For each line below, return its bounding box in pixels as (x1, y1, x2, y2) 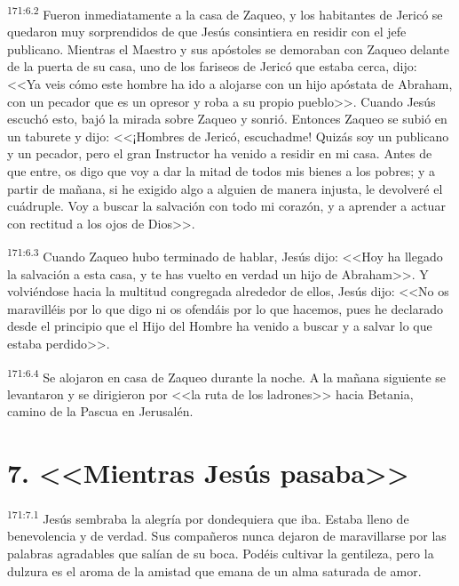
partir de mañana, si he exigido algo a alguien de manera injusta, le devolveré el (7, 179, 443, 197)
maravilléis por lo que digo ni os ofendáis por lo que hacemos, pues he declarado (7, 299, 443, 317)
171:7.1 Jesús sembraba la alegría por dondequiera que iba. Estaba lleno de (7, 507, 409, 527)
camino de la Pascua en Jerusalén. (7, 402, 194, 421)
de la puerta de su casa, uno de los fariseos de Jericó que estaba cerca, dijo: (7, 57, 417, 76)
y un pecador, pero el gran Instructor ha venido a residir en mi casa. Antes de (7, 144, 432, 163)
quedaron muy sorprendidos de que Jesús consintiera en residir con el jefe (7, 22, 407, 41)
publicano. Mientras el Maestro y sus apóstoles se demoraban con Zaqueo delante (7, 39, 450, 58)
